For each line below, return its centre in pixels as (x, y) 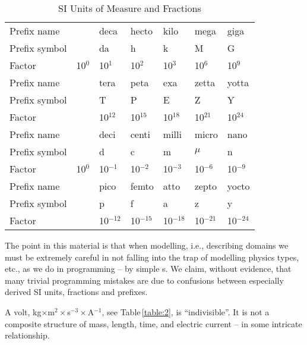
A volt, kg (23, 311)
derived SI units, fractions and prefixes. (76, 292)
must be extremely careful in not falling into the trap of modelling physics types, (152, 257)
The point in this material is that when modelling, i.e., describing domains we (147, 245)
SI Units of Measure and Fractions (130, 8)
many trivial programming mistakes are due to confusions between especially (144, 280)
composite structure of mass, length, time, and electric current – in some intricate (153, 323)
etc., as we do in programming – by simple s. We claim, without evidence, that (148, 269)
